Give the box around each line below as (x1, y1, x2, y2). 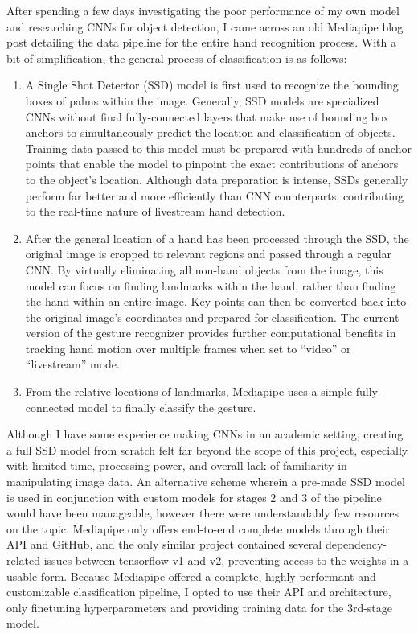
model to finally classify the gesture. (78, 398, 256, 415)
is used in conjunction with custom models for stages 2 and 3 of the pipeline (6, 488, 382, 505)
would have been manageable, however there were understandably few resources (6, 504, 400, 521)
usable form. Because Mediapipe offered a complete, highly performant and (6, 567, 376, 584)
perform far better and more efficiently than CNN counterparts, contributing (25, 187, 404, 204)
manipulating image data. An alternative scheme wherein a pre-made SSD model (6, 473, 405, 490)
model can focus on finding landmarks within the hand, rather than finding (25, 277, 396, 294)
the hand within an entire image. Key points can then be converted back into (25, 293, 407, 310)
